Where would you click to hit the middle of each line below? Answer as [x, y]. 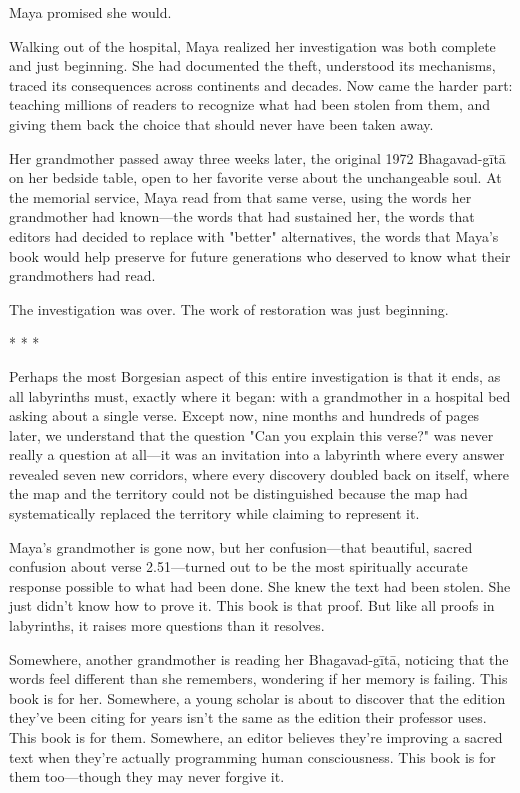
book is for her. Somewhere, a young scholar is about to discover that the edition [257, 697]
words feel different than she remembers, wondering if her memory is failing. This [258, 678]
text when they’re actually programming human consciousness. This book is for [252, 756]
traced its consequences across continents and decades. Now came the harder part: [261, 84]
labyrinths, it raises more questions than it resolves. [167, 625]
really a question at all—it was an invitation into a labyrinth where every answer [257, 454]
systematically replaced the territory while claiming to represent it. [214, 513]
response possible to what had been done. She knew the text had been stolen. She [260, 585]
